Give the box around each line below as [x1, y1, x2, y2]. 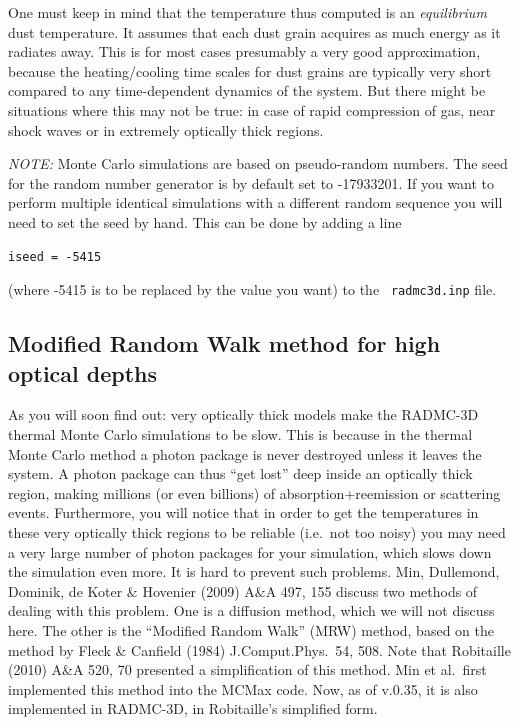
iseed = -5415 [8, 249, 102, 264]
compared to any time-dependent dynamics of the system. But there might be [8, 80, 486, 101]
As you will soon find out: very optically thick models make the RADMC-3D [8, 404, 479, 425]
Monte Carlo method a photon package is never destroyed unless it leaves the [8, 443, 482, 464]
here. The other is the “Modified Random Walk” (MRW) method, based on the [8, 619, 494, 640]
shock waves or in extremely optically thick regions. [8, 119, 324, 140]
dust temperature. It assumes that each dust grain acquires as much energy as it [8, 21, 501, 42]
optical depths [8, 357, 158, 388]
